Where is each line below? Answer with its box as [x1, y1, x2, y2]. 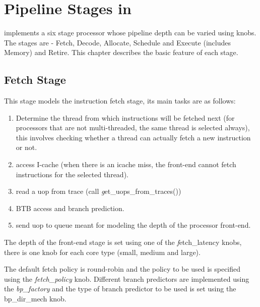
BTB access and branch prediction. [16, 202, 124, 213]
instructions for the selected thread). [16, 169, 128, 179]
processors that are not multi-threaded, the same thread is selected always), [16, 122, 250, 133]
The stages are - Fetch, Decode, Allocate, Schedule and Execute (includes [4, 37, 231, 47]
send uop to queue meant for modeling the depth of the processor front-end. [16, 220, 251, 230]
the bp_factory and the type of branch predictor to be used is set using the [4, 283, 236, 294]
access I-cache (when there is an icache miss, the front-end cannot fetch [16, 159, 236, 170]
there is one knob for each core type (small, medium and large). [4, 246, 201, 257]
